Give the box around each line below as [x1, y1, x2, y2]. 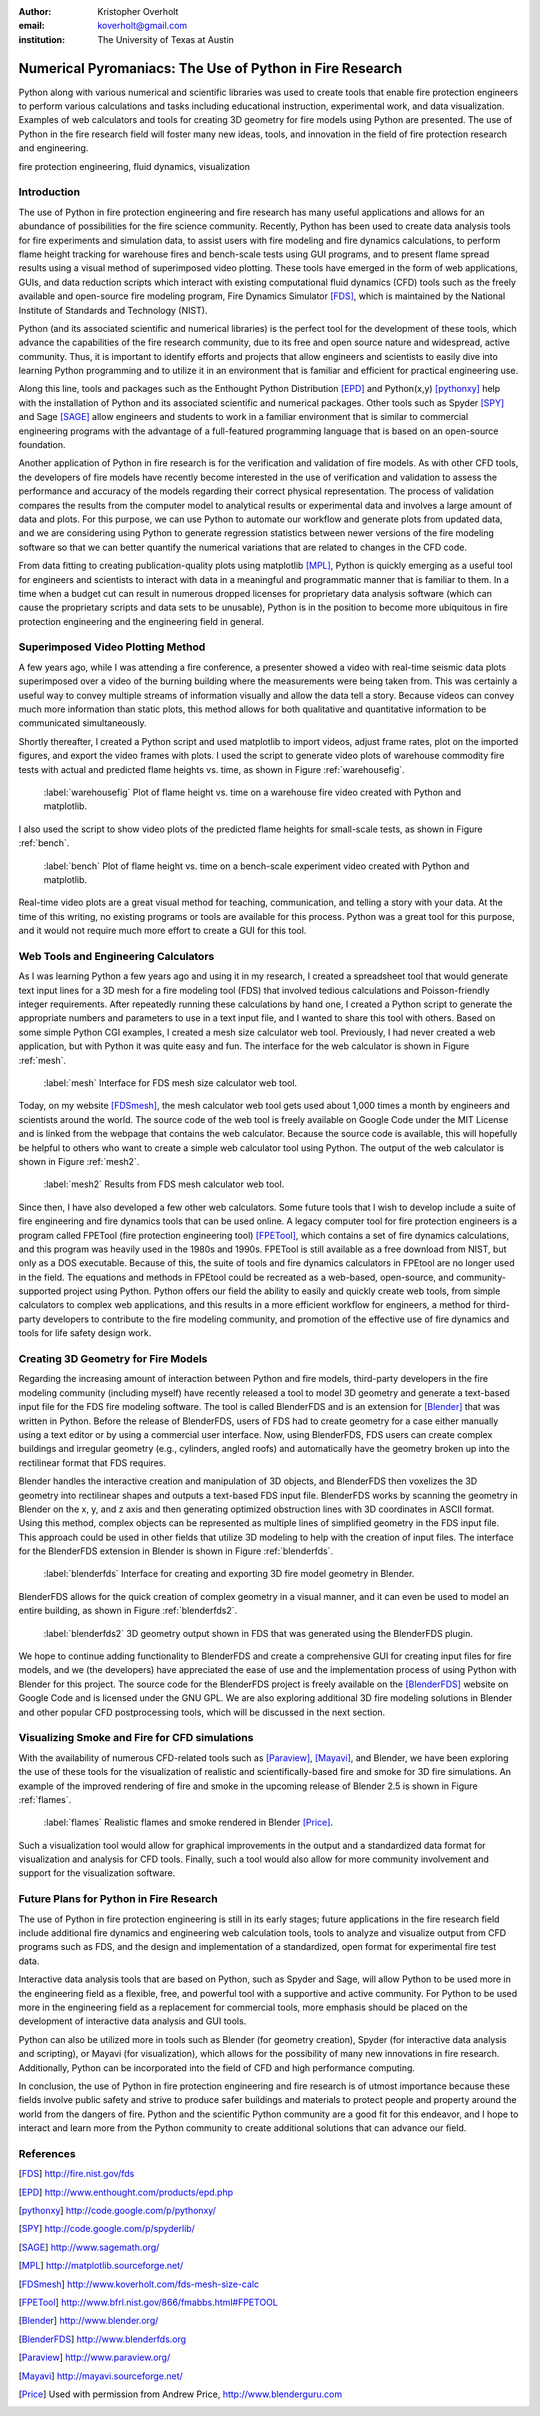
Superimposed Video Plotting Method [18, 640, 206, 654]
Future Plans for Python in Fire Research [18, 1892, 219, 1906]
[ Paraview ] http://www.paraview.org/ [18, 2351, 171, 2364]
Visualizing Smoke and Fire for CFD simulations [18, 1731, 254, 1745]
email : [18, 20, 45, 32]
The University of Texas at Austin [97, 33, 235, 45]
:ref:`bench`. [18, 837, 70, 849]
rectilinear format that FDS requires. [18, 1456, 167, 1469]
